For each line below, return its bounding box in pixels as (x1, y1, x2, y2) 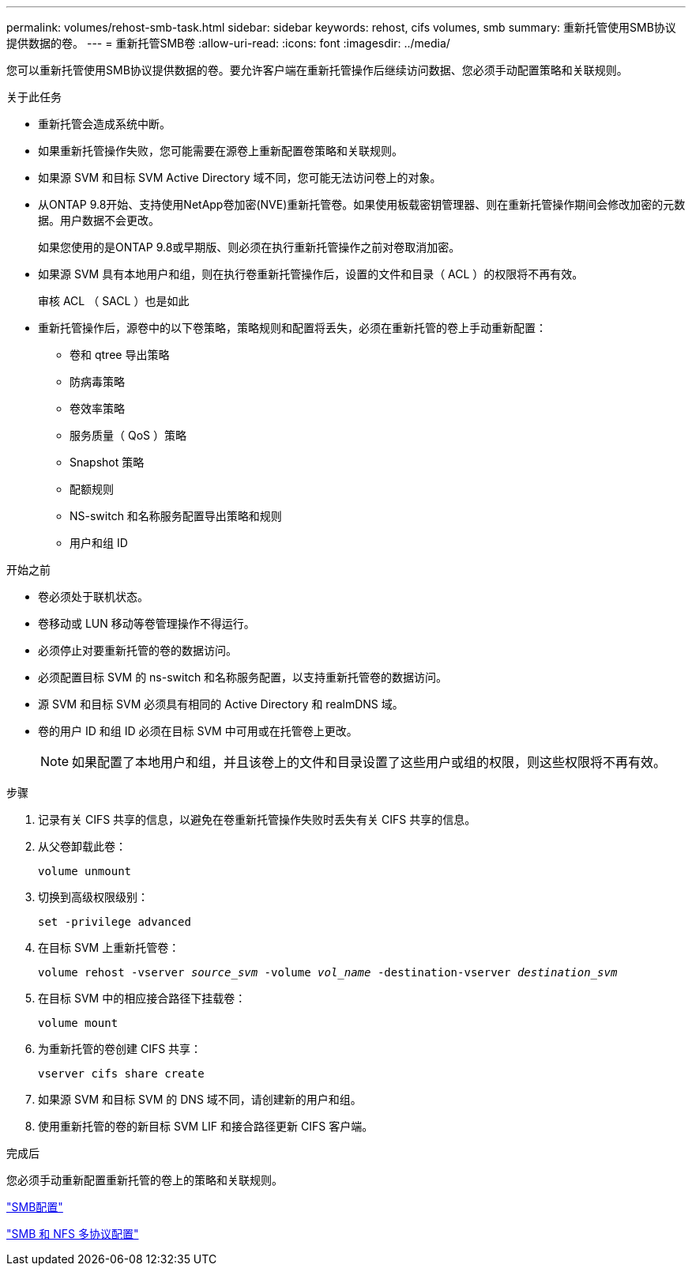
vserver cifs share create (38, 1067, 205, 1080)
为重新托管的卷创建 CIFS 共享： (38, 1042, 202, 1055)
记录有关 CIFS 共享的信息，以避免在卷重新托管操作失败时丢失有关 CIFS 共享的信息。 (38, 813, 476, 826)
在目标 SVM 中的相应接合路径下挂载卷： (38, 991, 246, 1005)
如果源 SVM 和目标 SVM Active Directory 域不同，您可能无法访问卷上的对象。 (38, 171, 442, 184)
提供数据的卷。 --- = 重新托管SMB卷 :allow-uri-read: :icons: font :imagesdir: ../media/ (6, 36, 450, 50)
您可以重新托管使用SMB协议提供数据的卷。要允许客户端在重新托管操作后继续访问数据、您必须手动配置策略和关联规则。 (6, 63, 628, 77)
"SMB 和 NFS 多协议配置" (6, 1227, 139, 1240)
